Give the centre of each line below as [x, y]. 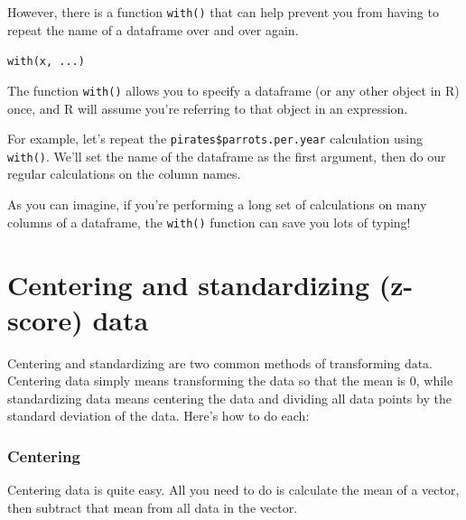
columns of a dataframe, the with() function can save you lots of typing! [209, 222]
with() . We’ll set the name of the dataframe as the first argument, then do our [227, 156]
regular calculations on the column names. [124, 174]
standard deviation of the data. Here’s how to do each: [158, 416]
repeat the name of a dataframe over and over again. [153, 29]
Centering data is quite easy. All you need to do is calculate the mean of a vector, [233, 490]
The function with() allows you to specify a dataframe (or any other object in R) [233, 90]
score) [45, 319]
